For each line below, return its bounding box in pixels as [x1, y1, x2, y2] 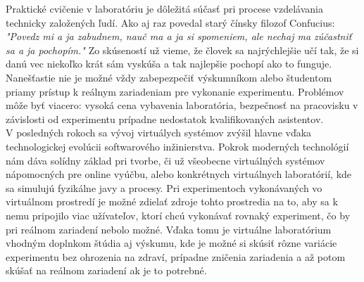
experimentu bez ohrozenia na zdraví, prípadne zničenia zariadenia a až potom [6, 249, 346, 264]
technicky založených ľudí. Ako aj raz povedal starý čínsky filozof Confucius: [6, 15, 335, 30]
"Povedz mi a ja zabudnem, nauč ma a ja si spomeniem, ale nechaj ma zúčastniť [6, 29, 352, 44]
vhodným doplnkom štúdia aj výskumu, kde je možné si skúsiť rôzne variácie [6, 236, 337, 250]
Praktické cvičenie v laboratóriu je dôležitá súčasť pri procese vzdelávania [6, 1, 323, 15]
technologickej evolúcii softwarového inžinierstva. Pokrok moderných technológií [6, 139, 349, 153]
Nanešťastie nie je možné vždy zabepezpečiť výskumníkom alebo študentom [6, 70, 332, 84]
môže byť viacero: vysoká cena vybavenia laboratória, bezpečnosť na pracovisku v [6, 98, 358, 113]
